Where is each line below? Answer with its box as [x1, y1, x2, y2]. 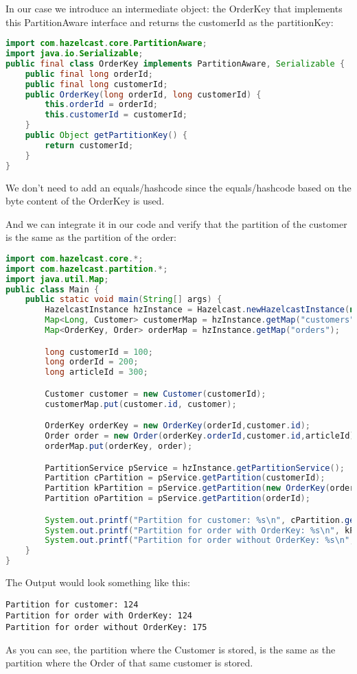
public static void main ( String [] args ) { [25, 294, 222, 305]
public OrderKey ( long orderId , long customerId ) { [25, 89, 262, 100]
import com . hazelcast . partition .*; [5, 264, 168, 274]
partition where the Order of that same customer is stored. [5, 655, 253, 670]
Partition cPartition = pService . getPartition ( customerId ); [45, 473, 325, 483]
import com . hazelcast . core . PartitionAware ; [5, 38, 207, 49]
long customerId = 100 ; [45, 347, 153, 357]
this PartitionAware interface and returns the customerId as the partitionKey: [5, 14, 334, 29]
